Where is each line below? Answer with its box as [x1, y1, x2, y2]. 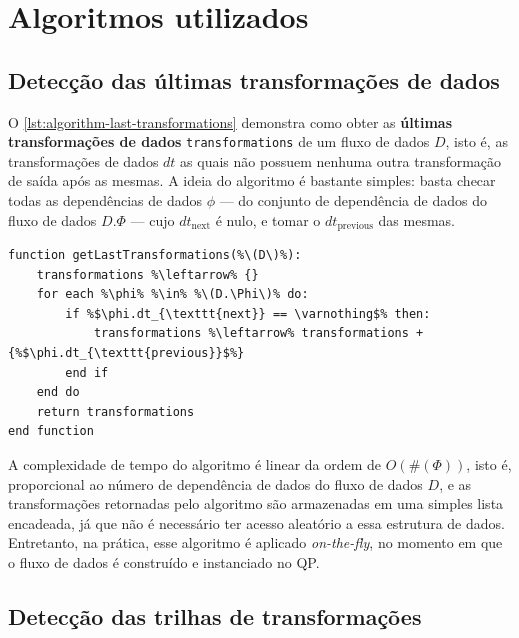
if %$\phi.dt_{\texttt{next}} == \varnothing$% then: [65, 306, 431, 321]
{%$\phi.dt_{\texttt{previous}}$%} [8, 346, 245, 361]
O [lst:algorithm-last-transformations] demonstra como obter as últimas [8, 111, 453, 132]
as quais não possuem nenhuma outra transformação [180, 150, 502, 171]
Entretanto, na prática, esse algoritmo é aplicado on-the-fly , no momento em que [8, 532, 503, 553]
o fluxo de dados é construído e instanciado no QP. [8, 551, 320, 572]
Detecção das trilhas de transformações [8, 600, 422, 631]
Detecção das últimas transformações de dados [8, 64, 500, 95]
